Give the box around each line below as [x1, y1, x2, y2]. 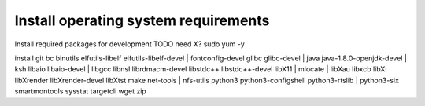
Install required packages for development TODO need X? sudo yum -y [14, 39, 246, 49]
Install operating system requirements [14, 12, 270, 29]
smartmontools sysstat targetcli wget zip [14, 86, 147, 96]
